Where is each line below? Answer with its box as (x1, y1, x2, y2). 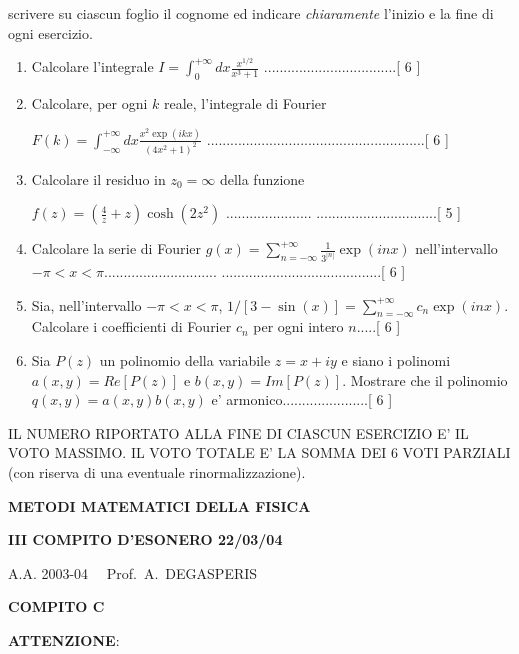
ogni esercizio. (8, 22, 93, 43)
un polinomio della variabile (99, 350, 271, 371)
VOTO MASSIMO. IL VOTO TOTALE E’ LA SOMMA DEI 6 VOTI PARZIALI (8, 442, 511, 463)
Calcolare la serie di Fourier (31, 238, 202, 259)
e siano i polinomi (341, 350, 451, 371)
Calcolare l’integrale (31, 56, 154, 77)
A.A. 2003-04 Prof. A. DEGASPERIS (8, 562, 258, 583)
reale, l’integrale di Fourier (164, 93, 327, 114)
